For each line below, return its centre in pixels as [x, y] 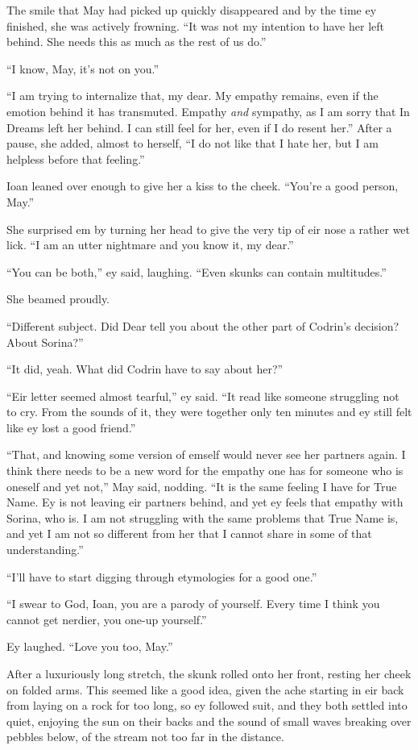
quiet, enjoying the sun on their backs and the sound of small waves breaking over [209, 721]
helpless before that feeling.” [76, 158]
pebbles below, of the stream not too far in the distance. [145, 737]
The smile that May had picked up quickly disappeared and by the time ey [192, 10]
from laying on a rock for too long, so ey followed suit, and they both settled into [207, 705]
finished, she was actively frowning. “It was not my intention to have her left [195, 25]
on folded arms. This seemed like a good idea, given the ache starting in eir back [205, 689]
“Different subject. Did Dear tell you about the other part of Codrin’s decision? [203, 325]
